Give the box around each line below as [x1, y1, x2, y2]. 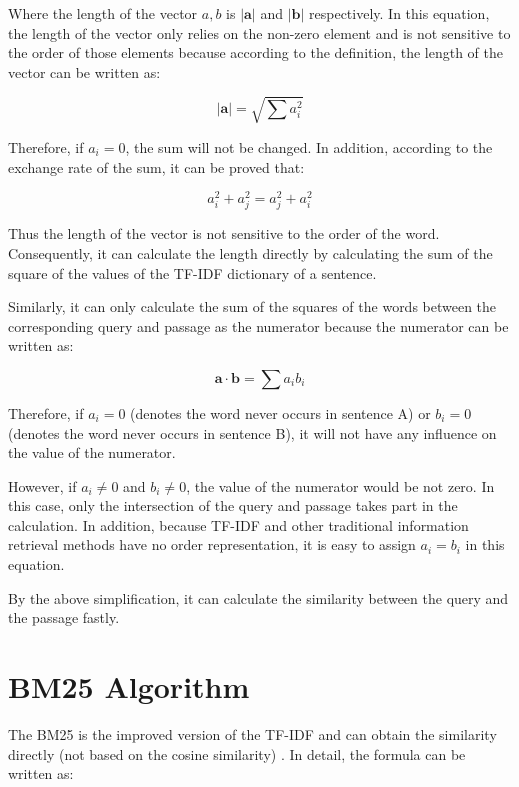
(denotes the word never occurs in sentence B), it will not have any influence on [8, 422, 497, 443]
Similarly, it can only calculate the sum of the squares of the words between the [8, 296, 497, 317]
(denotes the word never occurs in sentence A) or [130, 402, 431, 423]
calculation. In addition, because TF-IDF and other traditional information [8, 514, 469, 535]
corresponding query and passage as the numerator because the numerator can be [8, 315, 509, 336]
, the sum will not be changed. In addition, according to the [125, 136, 493, 157]
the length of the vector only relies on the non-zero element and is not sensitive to [8, 22, 511, 43]
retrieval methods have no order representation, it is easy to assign [8, 534, 416, 555]
